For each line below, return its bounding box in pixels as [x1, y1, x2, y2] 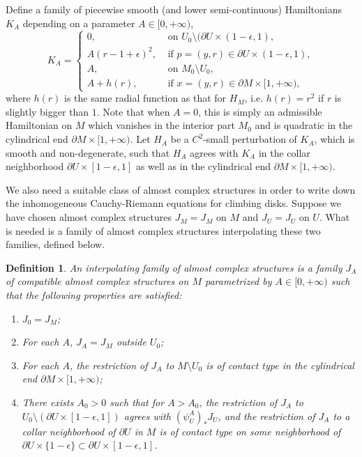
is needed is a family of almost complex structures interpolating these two [6, 223, 321, 238]
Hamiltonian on [6, 118, 73, 132]
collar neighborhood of [22, 424, 116, 438]
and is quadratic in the [255, 118, 353, 132]
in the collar [258, 145, 310, 160]
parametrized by [204, 274, 272, 288]
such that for [110, 394, 165, 409]
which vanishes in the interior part [88, 118, 235, 132]
